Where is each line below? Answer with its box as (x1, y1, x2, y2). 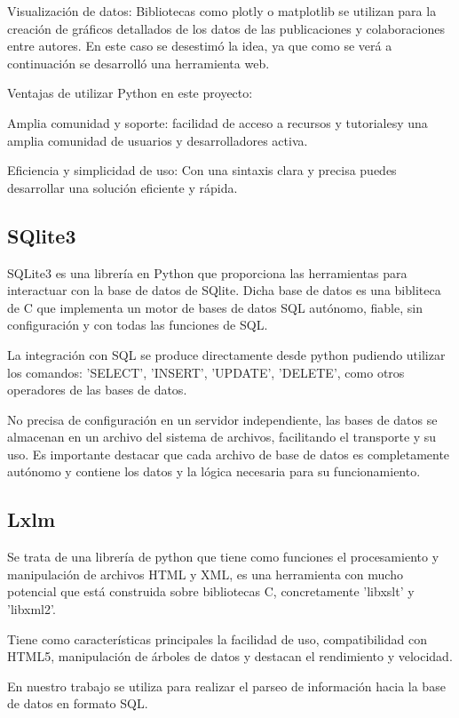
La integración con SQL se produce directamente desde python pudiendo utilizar (7, 345, 446, 363)
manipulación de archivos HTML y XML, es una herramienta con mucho (7, 564, 403, 583)
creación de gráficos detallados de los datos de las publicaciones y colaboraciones (7, 19, 445, 37)
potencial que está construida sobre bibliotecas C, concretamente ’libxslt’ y (7, 582, 415, 601)
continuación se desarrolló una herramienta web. (7, 53, 270, 72)
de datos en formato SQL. (7, 694, 148, 713)
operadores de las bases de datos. (7, 380, 187, 399)
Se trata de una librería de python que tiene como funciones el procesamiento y (7, 547, 439, 566)
